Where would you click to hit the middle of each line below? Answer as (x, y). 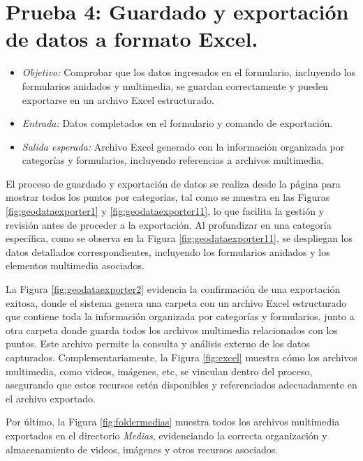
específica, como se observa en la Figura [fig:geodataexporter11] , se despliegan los (179, 238)
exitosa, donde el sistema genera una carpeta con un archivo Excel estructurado (176, 302)
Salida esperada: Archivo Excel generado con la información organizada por (183, 146)
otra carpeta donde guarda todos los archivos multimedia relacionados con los (172, 330)
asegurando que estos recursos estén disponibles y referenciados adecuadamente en (181, 385)
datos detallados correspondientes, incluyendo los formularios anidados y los (168, 251)
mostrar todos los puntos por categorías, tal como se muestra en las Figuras (168, 197)
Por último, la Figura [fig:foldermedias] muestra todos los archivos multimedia (173, 422)
